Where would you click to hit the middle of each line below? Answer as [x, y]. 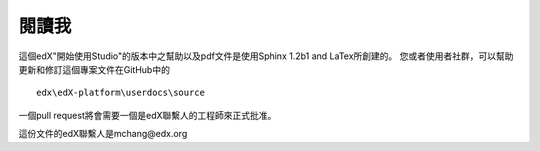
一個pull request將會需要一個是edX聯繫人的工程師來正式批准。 [147, 115]
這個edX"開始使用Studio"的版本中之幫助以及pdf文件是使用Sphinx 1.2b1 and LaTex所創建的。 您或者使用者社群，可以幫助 [266, 56]
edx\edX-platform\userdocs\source [120, 93]
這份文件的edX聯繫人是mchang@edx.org [103, 134]
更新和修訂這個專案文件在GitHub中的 [94, 69]
